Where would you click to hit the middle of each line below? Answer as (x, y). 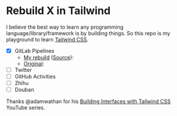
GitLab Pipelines (35, 50)
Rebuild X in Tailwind (58, 11)
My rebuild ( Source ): (48, 57)
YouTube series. (26, 108)
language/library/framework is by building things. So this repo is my (88, 33)
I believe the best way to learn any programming (65, 27)
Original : (34, 64)
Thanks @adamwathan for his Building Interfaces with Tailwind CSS (88, 101)
